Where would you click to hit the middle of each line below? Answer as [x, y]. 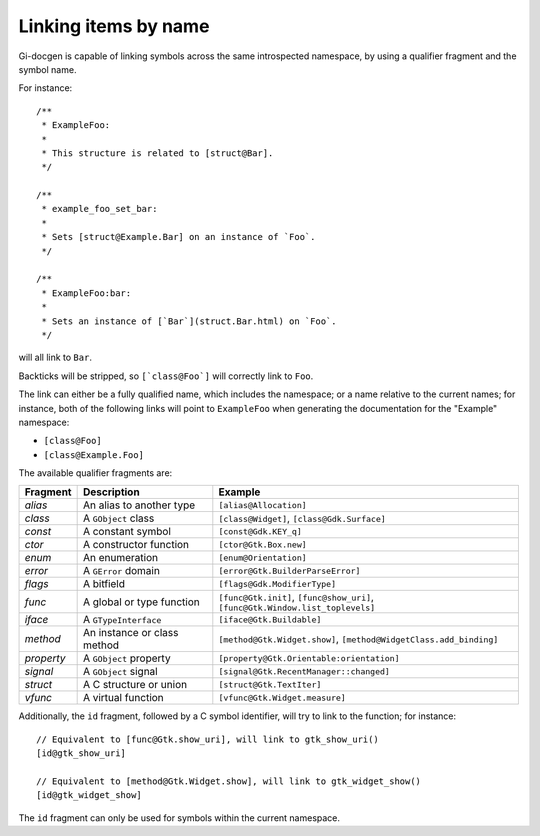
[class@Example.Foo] [94, 454]
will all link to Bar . [55, 357]
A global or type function [141, 602]
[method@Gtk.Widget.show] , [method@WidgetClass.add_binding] [358, 639]
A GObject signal [120, 672]
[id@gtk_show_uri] [81, 753]
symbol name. [47, 69]
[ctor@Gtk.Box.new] [262, 544]
